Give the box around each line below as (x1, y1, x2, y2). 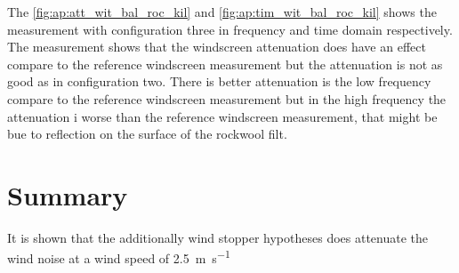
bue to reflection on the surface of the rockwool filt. (7, 124, 287, 143)
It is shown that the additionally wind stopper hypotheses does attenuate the (7, 228, 429, 246)
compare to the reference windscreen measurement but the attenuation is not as (7, 54, 443, 73)
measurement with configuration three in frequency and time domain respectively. (7, 20, 453, 38)
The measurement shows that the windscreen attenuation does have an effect (7, 37, 426, 56)
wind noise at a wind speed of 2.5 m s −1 (7, 246, 230, 268)
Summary (7, 176, 128, 213)
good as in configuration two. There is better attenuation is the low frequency (7, 72, 431, 91)
